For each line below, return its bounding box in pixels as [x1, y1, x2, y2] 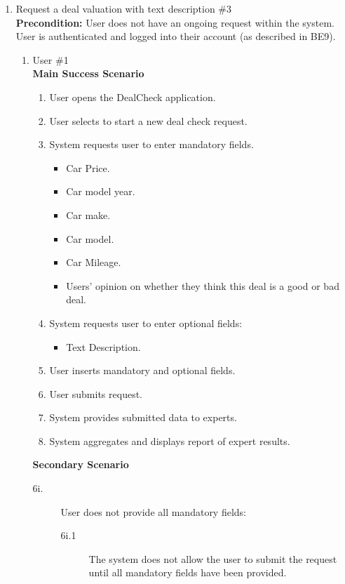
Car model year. [66, 184, 135, 199]
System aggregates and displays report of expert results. [49, 433, 290, 448]
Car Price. [66, 160, 110, 175]
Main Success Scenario [32, 66, 144, 81]
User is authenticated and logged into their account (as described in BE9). [15, 29, 336, 44]
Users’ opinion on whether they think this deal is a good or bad [66, 278, 339, 293]
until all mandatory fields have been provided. [88, 565, 287, 580]
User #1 [32, 52, 69, 67]
